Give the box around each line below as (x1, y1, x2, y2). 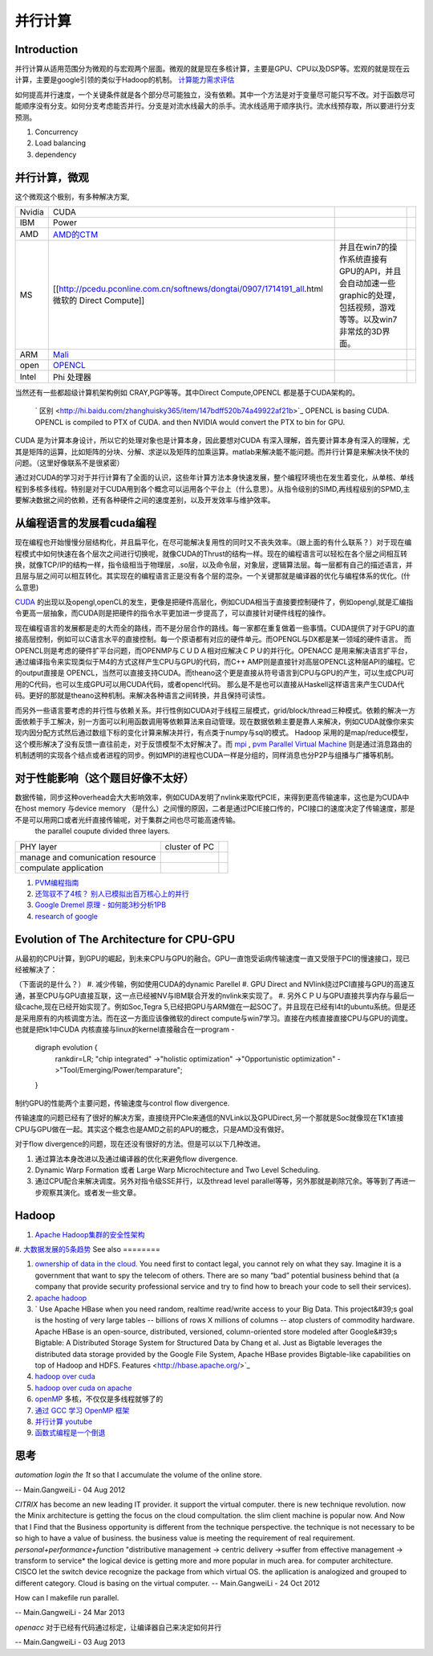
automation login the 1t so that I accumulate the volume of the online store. (14, 1470, 262, 1480)
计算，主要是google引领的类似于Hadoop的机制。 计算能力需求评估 (14, 75, 235, 84)
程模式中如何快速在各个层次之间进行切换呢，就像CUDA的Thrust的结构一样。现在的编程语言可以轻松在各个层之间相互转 (14, 549, 408, 558)
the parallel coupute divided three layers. (34, 826, 171, 836)
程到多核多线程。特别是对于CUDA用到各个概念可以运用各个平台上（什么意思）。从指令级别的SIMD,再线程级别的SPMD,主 (14, 484, 411, 493)
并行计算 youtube (34, 1417, 92, 1426)
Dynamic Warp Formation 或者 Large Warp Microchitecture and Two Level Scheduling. (34, 1165, 321, 1175)
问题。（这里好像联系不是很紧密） (14, 458, 124, 468)
